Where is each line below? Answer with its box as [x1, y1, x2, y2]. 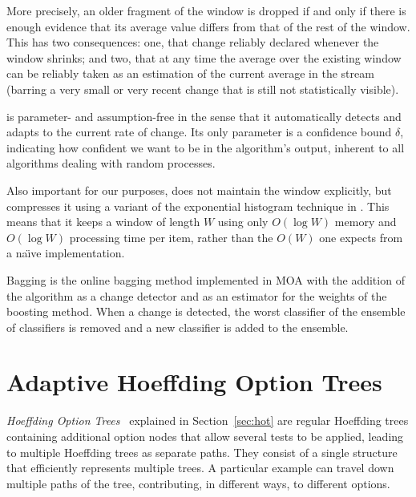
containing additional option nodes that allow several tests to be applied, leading [6, 428, 404, 444]
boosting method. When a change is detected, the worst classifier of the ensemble [6, 303, 406, 320]
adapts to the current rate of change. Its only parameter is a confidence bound [6, 123, 392, 140]
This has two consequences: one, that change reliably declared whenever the [6, 34, 379, 51]
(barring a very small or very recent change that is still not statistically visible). [6, 80, 399, 97]
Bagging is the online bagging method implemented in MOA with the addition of [6, 271, 405, 288]
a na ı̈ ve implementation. [6, 244, 125, 261]
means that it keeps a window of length [6, 213, 200, 230]
